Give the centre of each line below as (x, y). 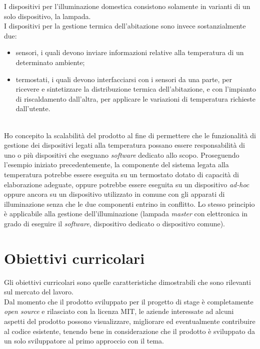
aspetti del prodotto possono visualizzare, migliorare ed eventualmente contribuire (130, 321)
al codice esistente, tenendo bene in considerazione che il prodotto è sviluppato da (130, 331)
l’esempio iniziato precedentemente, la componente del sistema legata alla (116, 164)
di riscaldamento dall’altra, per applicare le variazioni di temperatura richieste (136, 98)
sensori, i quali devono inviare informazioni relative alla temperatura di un (130, 52)
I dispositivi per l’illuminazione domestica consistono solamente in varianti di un (127, 6)
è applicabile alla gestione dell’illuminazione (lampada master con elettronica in (126, 214)
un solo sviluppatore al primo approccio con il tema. (84, 341)
